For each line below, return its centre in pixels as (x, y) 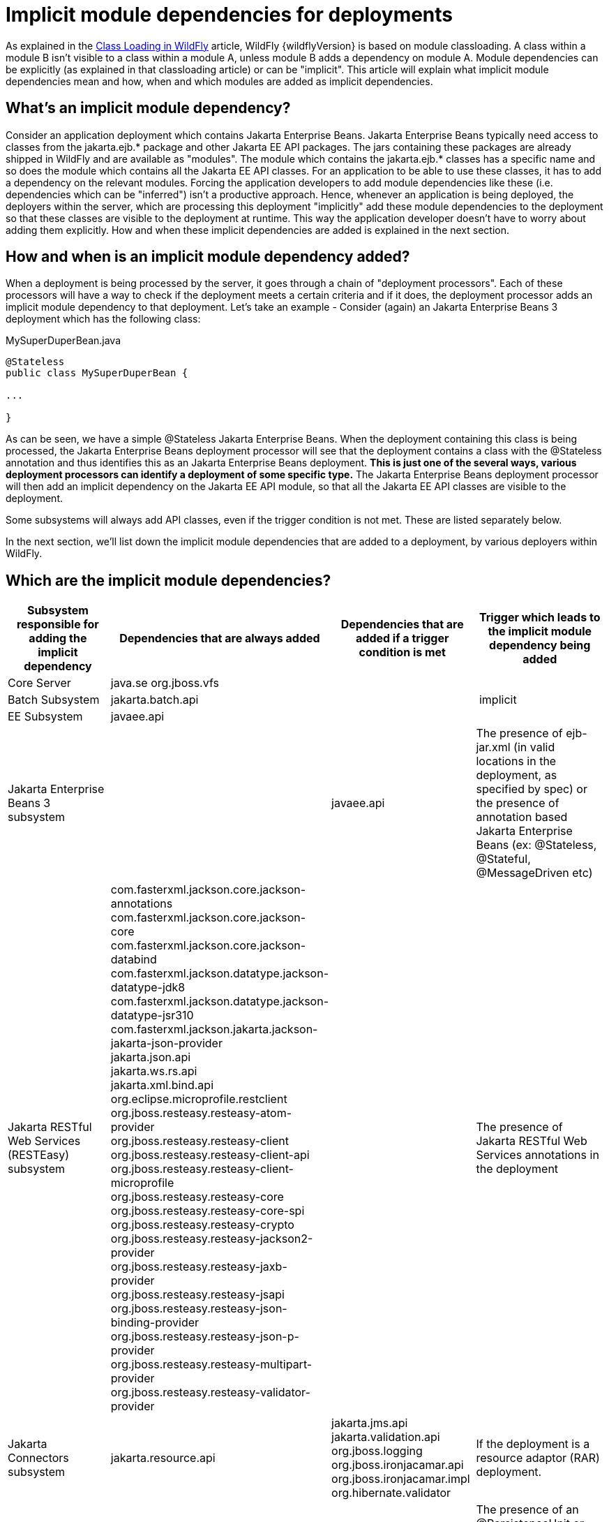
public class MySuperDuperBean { (97, 373)
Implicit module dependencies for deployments (230, 15)
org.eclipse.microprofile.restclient (199, 1099)
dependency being (540, 645)
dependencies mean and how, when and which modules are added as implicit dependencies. (219, 81)
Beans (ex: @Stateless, (536, 845)
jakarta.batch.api (155, 700)
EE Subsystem (45, 717)
